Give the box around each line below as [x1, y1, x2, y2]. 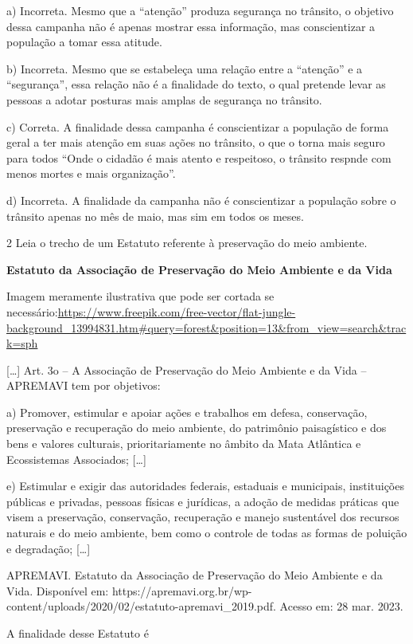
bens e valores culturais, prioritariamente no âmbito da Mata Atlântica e [6, 435, 361, 452]
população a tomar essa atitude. [6, 33, 162, 50]
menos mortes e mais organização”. [6, 165, 176, 182]
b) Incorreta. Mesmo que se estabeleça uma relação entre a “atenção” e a [6, 60, 363, 77]
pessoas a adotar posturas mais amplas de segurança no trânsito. [6, 91, 322, 108]
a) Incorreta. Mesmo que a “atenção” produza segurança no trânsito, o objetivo [6, 2, 394, 18]
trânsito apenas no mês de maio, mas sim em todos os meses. [6, 207, 304, 224]
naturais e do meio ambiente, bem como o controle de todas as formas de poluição [6, 524, 407, 541]
